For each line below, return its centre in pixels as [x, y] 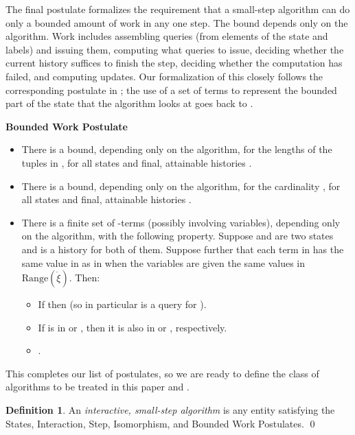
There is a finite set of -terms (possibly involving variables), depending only [181, 222]
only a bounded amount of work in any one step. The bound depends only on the [177, 22]
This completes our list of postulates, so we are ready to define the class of [162, 373]
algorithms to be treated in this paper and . [98, 387]
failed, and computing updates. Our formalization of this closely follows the [164, 76]
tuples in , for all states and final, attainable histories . [137, 162]
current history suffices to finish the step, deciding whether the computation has [174, 63]
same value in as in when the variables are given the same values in [163, 262]
